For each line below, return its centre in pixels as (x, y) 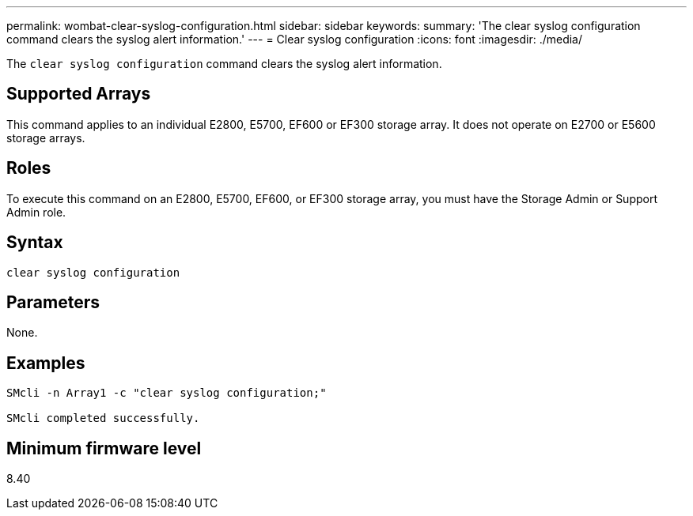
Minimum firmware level (104, 448)
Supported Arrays (79, 94)
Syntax (35, 243)
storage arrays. (46, 137)
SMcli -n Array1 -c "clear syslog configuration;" (167, 393)
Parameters (53, 302)
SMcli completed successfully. (103, 418)
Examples (46, 363)
